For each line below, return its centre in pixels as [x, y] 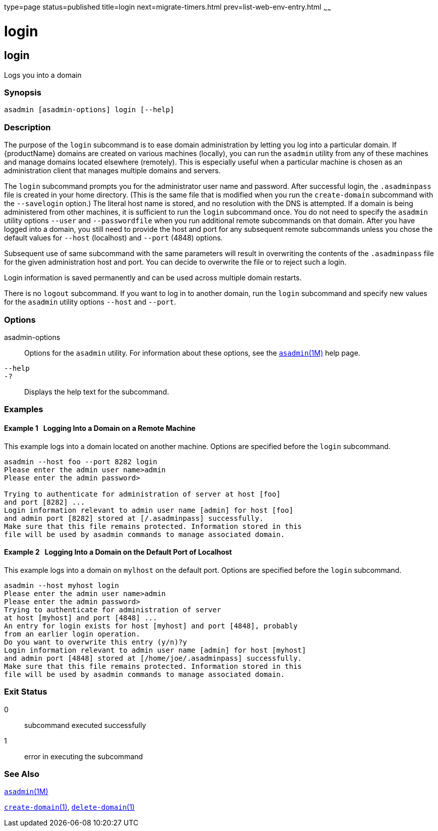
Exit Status [26, 692]
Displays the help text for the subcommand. [97, 392]
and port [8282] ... [45, 502]
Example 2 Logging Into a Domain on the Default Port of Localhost [118, 552]
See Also [22, 774]
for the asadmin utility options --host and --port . [90, 302]
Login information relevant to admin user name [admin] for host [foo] [149, 510]
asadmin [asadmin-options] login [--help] [89, 110]
